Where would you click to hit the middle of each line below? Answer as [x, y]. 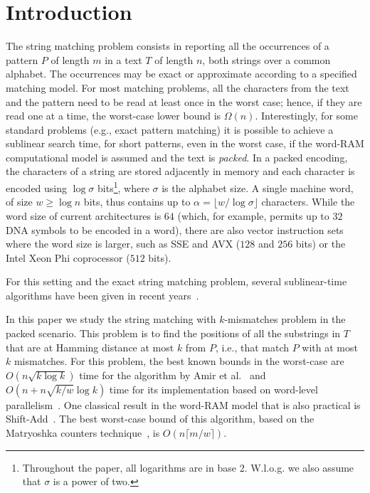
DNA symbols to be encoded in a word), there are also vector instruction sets [175, 229]
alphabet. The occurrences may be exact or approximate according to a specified [181, 74]
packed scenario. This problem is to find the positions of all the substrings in [173, 333]
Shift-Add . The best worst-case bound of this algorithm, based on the [160, 419]
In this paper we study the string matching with [111, 319]
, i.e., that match [252, 347]
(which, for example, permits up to [253, 215]
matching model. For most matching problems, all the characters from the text [178, 87]
